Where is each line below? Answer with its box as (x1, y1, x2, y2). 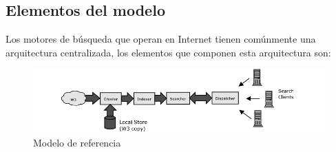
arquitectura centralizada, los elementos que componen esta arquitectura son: (6, 45, 331, 59)
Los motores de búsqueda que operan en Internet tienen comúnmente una (6, 32, 316, 46)
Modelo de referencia (33, 135, 121, 149)
